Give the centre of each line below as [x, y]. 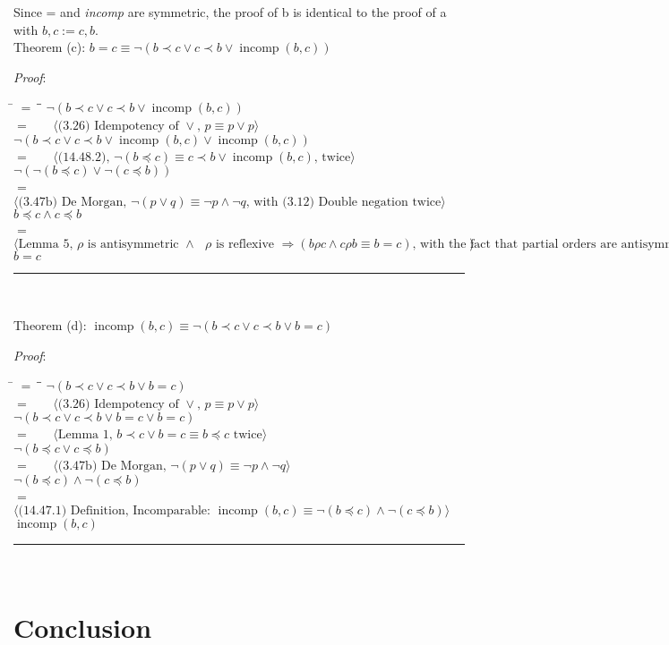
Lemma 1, [85, 435]
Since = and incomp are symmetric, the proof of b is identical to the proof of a [230, 12]
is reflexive [245, 245]
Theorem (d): [50, 324]
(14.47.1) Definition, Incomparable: [114, 511]
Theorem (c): [50, 47]
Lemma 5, [46, 245]
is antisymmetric [133, 245]
